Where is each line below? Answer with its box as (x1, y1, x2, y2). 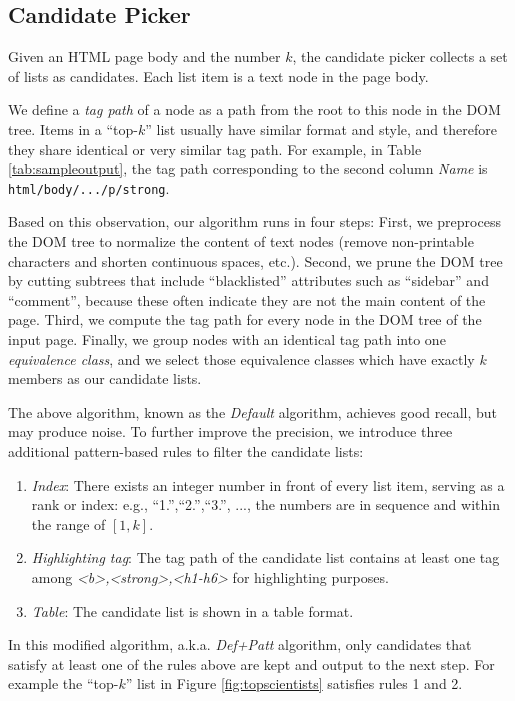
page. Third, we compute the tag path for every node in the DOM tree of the (8, 309, 482, 330)
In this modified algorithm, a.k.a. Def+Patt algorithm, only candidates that (8, 634, 472, 655)
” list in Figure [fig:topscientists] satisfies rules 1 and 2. (125, 673, 463, 694)
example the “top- (8, 673, 119, 694)
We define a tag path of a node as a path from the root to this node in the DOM (8, 99, 501, 120)
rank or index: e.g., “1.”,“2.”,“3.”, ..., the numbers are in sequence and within (31, 494, 500, 515)
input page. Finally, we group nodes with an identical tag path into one (8, 328, 446, 349)
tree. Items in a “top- (8, 118, 138, 139)
